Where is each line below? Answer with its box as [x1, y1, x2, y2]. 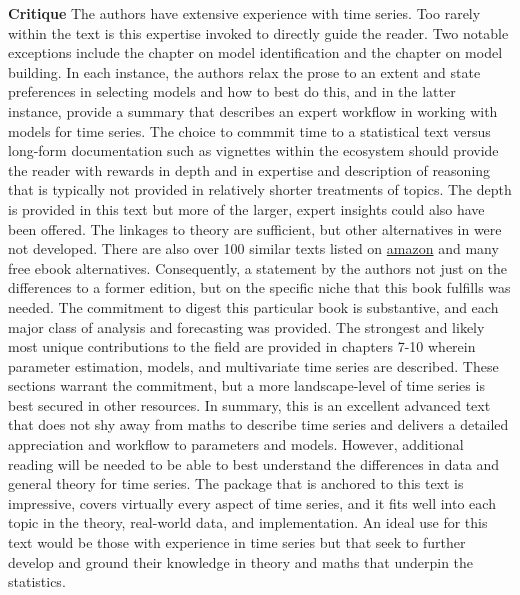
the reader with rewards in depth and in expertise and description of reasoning [8, 159, 491, 180]
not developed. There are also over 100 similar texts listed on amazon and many [8, 238, 499, 259]
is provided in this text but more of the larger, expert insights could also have [8, 198, 485, 219]
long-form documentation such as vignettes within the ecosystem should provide [8, 140, 499, 161]
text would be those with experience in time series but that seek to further [8, 532, 466, 553]
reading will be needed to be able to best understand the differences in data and [8, 453, 500, 474]
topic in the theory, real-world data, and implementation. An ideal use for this [8, 512, 488, 533]
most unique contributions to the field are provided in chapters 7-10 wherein [8, 336, 476, 357]
